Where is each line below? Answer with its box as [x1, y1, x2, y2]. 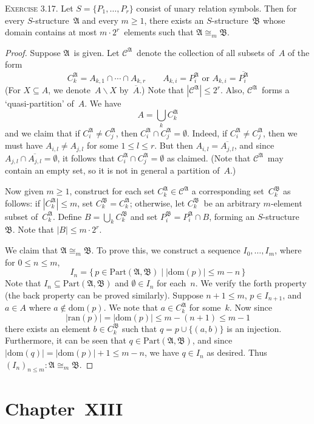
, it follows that [57, 151, 115, 164]
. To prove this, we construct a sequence [91, 244, 241, 256]
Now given [5, 185, 44, 197]
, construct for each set [69, 185, 155, 197]
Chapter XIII [5, 395, 123, 420]
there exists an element [5, 322, 90, 334]
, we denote [48, 83, 90, 96]
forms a [261, 83, 290, 96]
